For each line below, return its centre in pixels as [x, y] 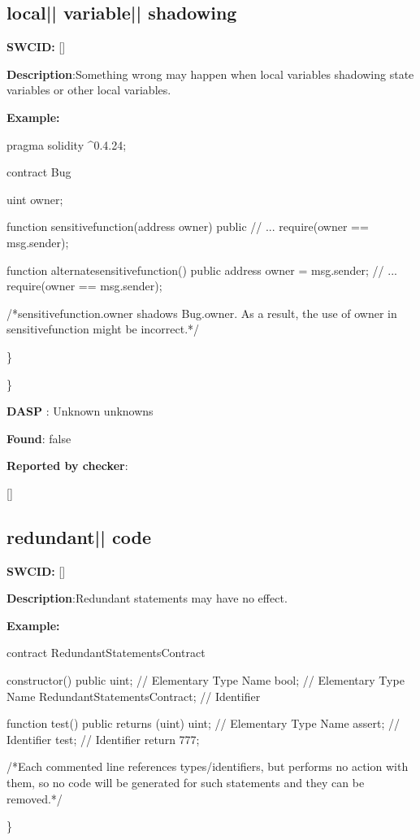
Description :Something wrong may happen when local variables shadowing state [210, 74]
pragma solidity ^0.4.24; [67, 144]
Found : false [39, 438]
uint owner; [35, 199]
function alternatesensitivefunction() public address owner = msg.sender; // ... [202, 270]
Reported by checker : [67, 466]
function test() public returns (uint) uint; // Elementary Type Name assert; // [204, 723]
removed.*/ [35, 798]
